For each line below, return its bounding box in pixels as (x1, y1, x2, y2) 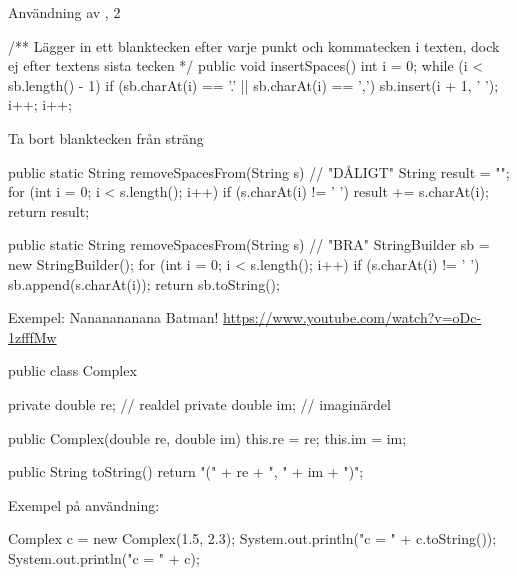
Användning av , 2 (8, 2, 121, 22)
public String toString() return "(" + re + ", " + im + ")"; (8, 461, 364, 482)
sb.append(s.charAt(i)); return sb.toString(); (8, 273, 280, 294)
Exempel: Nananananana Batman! (8, 307, 219, 328)
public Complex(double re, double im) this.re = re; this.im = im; (8, 427, 407, 448)
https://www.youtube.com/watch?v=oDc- (223, 307, 482, 328)
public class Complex (8, 360, 137, 381)
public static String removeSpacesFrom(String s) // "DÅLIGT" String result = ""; (8, 161, 510, 182)
